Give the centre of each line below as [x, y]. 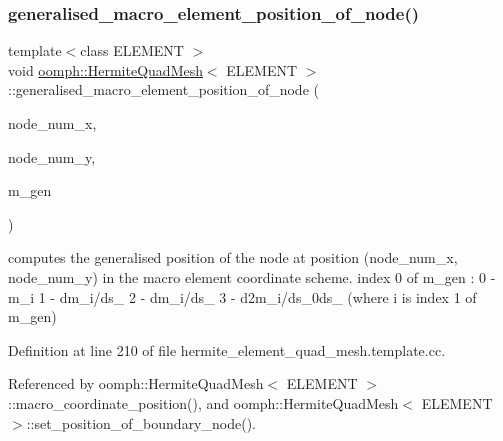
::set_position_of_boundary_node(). [141, 422]
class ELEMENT [132, 50]
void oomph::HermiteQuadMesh [105, 69]
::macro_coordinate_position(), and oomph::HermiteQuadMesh [203, 402]
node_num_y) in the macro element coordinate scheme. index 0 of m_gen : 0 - [252, 276]
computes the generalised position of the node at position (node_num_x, [233, 257]
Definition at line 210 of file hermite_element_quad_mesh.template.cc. [227, 349]
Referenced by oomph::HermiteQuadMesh [136, 383]
